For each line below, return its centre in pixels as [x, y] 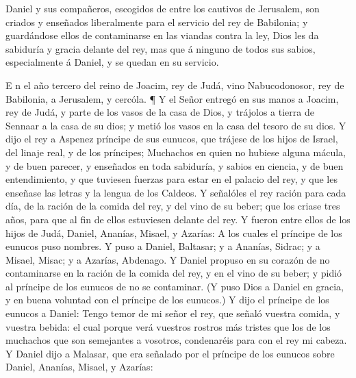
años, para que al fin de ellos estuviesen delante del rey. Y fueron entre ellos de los [178, 219]
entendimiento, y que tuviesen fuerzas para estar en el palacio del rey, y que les [171, 179]
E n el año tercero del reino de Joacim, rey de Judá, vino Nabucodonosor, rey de [175, 85]
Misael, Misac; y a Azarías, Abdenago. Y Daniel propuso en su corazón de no [168, 259]
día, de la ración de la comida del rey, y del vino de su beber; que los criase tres [173, 206]
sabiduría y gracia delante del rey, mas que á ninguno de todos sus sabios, [161, 48]
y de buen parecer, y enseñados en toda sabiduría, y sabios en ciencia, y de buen [175, 165]
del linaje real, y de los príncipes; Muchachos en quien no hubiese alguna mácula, [176, 152]
